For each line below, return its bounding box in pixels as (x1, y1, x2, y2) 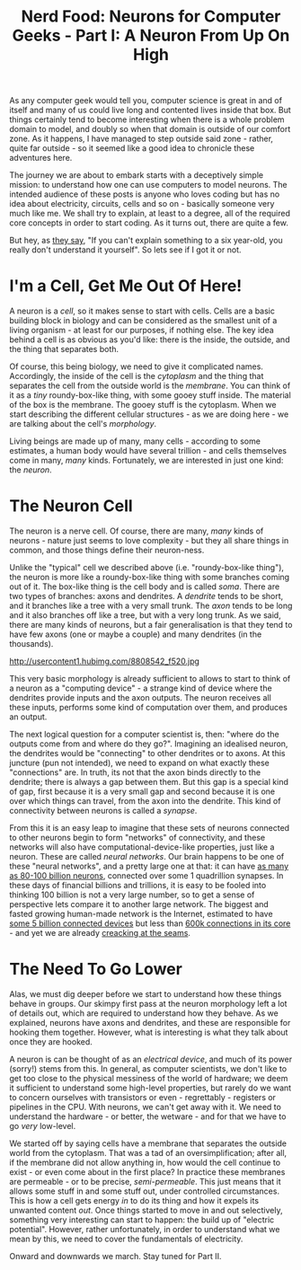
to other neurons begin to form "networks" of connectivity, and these (9, 833, 266, 843)
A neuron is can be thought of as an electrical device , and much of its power (9, 1054, 293, 1064)
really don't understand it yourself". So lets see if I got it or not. (9, 244, 242, 255)
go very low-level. (9, 1121, 76, 1131)
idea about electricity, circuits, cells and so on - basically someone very (9, 198, 275, 209)
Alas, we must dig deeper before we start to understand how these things (9, 989, 282, 999)
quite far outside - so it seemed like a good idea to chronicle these (9, 143, 255, 154)
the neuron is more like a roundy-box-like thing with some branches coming (9, 572, 290, 583)
